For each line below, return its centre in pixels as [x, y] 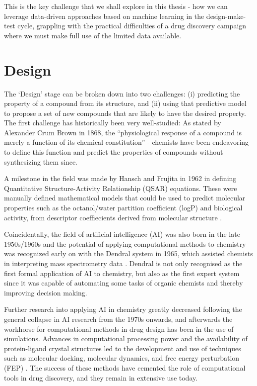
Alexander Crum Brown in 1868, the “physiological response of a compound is [123, 132]
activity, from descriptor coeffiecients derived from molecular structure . [113, 217]
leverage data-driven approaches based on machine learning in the [104, 16]
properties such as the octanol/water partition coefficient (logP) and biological [123, 208]
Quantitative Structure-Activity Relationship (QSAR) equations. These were [121, 188]
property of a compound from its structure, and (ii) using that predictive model [125, 103]
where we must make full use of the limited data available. [93, 35]
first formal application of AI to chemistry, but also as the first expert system [122, 273]
